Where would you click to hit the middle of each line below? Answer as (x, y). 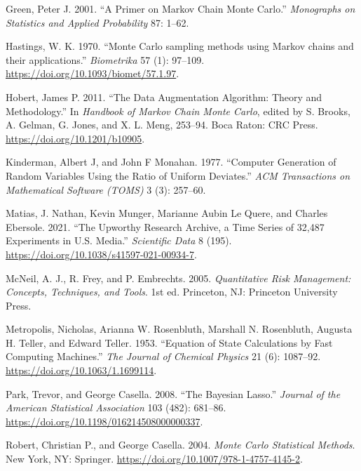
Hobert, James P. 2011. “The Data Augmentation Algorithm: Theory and (164, 97)
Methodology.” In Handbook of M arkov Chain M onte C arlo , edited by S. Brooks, (178, 111)
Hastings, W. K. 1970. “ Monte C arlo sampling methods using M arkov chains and (180, 46)
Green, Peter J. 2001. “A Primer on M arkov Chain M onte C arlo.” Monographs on (180, 8)
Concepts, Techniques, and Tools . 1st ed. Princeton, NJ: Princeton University (172, 292)
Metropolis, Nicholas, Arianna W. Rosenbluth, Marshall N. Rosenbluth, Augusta (179, 329)
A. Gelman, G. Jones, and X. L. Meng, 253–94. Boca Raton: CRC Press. (162, 125)
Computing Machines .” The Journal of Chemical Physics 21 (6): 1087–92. (163, 356)
